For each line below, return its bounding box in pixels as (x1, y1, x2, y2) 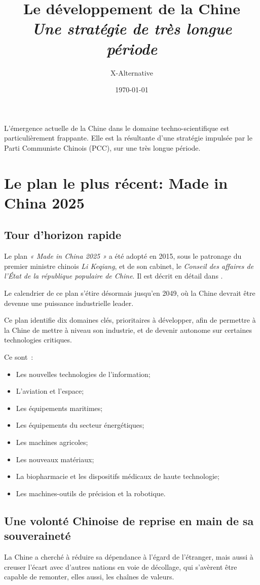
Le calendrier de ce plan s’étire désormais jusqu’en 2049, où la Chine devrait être (4, 288, 255, 298)
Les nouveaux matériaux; (16, 454, 94, 464)
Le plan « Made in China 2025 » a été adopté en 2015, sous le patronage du (4, 251, 242, 261)
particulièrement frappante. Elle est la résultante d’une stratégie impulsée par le (4, 132, 252, 143)
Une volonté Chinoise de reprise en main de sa (4, 512, 254, 528)
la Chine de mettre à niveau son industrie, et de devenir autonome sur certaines (4, 324, 252, 335)
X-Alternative (110, 67, 154, 78)
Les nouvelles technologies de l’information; (16, 368, 151, 379)
